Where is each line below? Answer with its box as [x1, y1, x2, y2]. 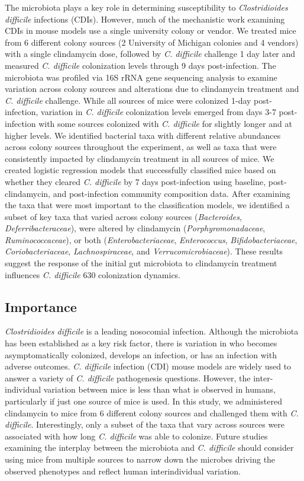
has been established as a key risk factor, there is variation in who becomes [5, 337, 277, 349]
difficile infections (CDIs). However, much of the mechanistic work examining [5, 12, 285, 25]
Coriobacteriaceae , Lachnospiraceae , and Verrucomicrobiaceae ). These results [5, 245, 283, 257]
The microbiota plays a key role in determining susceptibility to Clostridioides [5, 1, 288, 13]
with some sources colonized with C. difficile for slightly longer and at [38, 117, 292, 129]
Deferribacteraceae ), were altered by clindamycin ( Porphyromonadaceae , [5, 222, 266, 234]
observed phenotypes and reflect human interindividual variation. [5, 464, 241, 477]
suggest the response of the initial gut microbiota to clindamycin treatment [5, 257, 277, 269]
